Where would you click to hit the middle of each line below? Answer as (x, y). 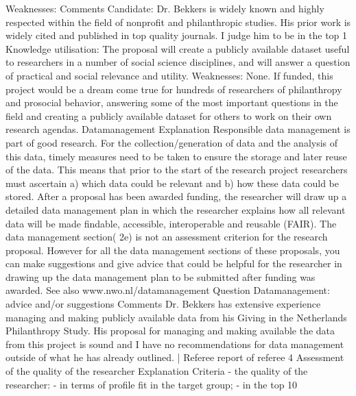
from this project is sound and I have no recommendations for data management (175, 344)
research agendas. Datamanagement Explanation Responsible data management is (178, 129)
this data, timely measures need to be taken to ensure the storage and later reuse (176, 156)
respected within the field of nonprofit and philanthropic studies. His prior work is (178, 22)
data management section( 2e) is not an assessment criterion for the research (167, 237)
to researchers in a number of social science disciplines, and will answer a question (178, 62)
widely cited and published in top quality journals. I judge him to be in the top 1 (177, 35)
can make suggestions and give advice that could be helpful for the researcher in (174, 263)
